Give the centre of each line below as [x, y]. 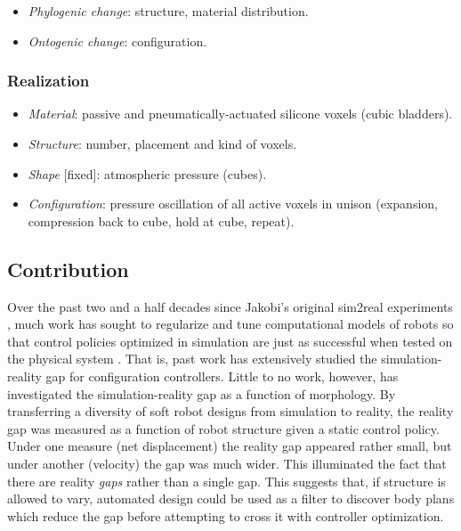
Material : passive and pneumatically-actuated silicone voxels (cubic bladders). [240, 114]
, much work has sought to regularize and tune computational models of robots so [230, 324]
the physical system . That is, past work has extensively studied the [192, 359]
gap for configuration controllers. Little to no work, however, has [222, 376]
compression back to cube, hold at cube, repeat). [161, 221]
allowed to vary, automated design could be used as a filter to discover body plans [231, 498]
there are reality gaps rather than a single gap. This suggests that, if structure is [226, 481]
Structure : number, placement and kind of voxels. [162, 143]
